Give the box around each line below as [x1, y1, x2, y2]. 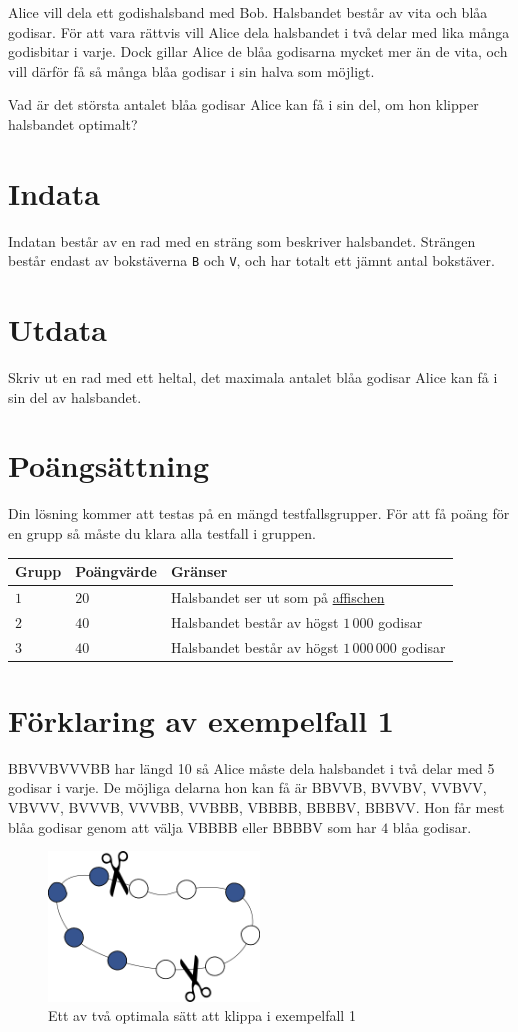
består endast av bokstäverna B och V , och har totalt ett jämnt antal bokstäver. [8, 250, 495, 271]
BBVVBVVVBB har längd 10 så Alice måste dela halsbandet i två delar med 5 [8, 757, 495, 778]
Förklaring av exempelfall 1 [8, 699, 394, 740]
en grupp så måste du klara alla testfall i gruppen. [8, 522, 316, 543]
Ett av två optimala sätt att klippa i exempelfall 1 [48, 1005, 356, 1026]
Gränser [170, 561, 228, 582]
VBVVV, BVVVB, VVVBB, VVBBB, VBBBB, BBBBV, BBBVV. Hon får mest [8, 797, 505, 817]
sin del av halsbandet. [8, 386, 142, 407]
